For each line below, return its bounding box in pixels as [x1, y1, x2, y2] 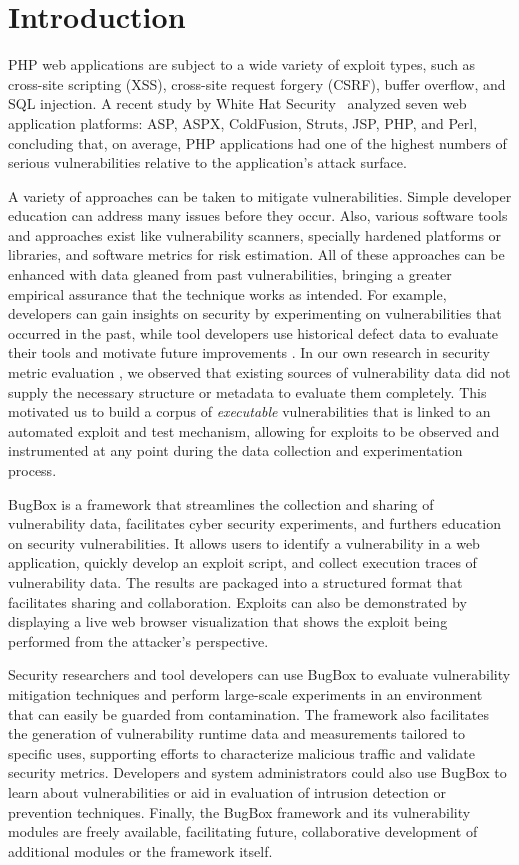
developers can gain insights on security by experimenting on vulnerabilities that [8, 303, 502, 324]
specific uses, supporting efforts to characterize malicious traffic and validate [8, 742, 475, 763]
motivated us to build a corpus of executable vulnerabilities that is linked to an [8, 401, 491, 422]
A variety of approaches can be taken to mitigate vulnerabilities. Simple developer [8, 185, 512, 206]
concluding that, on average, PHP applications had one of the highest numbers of [8, 132, 507, 153]
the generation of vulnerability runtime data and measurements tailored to [8, 723, 465, 744]
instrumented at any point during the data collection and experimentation [8, 440, 463, 461]
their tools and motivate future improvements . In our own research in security [8, 342, 491, 363]
